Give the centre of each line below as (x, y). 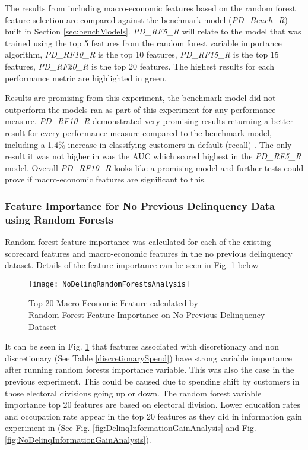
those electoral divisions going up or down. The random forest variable (133, 393)
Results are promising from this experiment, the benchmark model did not (140, 98)
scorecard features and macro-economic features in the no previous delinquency (149, 253)
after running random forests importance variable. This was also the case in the (150, 369)
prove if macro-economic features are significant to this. (106, 179)
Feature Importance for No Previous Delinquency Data (140, 205)
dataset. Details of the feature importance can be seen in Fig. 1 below (132, 265)
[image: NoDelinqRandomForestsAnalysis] (109, 284)
